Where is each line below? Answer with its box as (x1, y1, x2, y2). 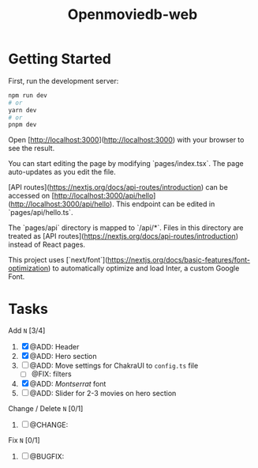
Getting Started (8, 50, 112, 68)
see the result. (8, 144, 55, 153)
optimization (8, 263, 49, 274)
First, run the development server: (8, 76, 119, 85)
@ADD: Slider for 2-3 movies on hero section (29, 389, 177, 398)
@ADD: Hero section (29, 352, 97, 361)
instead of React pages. (8, 240, 85, 250)
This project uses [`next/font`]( (8, 255, 108, 265)
